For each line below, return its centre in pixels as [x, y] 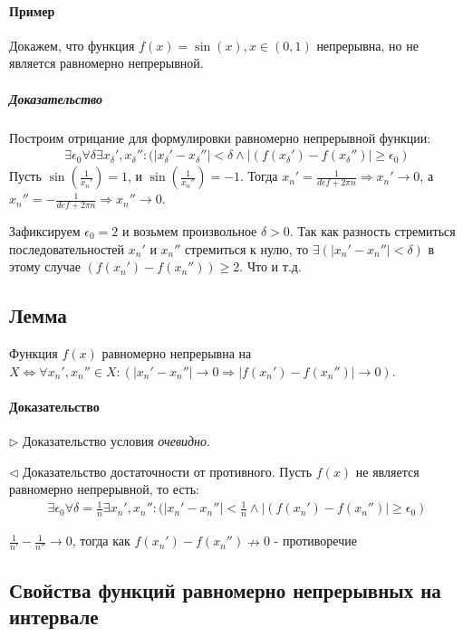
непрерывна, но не [367, 45]
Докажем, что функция [72, 45]
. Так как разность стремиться [372, 231]
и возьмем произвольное [190, 231]
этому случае [45, 266]
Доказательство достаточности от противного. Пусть [168, 471]
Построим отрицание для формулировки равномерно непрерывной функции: [220, 137]
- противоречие [315, 541]
